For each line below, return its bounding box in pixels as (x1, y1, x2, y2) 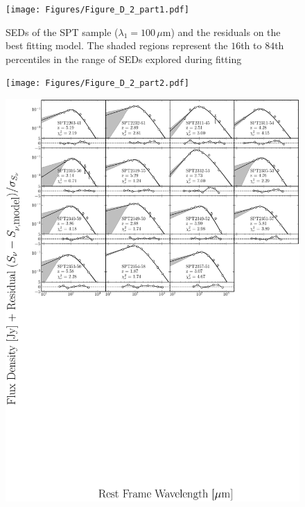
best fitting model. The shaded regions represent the (6, 38, 228, 53)
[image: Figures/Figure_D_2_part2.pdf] (6, 78, 189, 89)
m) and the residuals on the (162, 24, 281, 39)
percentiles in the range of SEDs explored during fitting (6, 51, 242, 66)
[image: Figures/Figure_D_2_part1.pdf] (6, 5, 189, 15)
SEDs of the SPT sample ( (6, 24, 119, 39)
